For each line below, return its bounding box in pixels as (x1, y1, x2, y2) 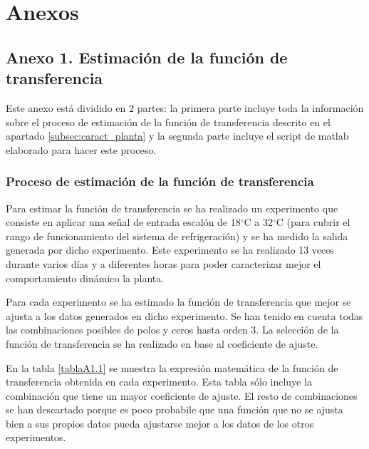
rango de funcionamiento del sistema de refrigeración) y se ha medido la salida (6, 228, 348, 243)
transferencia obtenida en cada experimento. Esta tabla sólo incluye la (6, 374, 312, 389)
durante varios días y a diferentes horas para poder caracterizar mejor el (6, 256, 321, 271)
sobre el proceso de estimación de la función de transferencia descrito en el (6, 114, 331, 129)
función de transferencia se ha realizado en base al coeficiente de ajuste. (6, 336, 318, 351)
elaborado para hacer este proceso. (6, 142, 157, 157)
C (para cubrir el (276, 215, 350, 229)
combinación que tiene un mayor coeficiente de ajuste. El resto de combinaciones (6, 388, 358, 403)
